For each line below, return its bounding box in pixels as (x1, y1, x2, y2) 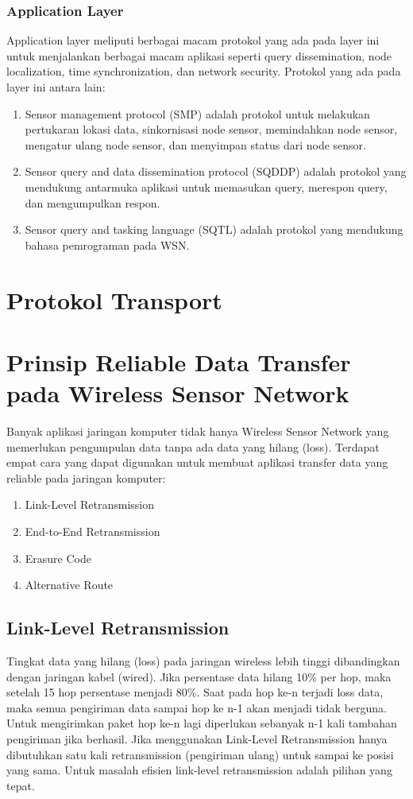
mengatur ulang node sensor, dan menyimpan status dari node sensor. (25, 136, 366, 153)
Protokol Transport (6, 283, 222, 316)
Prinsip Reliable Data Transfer (6, 345, 351, 378)
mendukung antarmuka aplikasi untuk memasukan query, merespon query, (25, 178, 388, 195)
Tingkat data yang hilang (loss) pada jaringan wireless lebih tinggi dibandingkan (6, 652, 400, 669)
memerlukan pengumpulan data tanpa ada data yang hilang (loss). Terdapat (6, 438, 380, 455)
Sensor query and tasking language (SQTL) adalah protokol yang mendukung (25, 221, 403, 238)
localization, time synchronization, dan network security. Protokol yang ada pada (6, 63, 401, 80)
